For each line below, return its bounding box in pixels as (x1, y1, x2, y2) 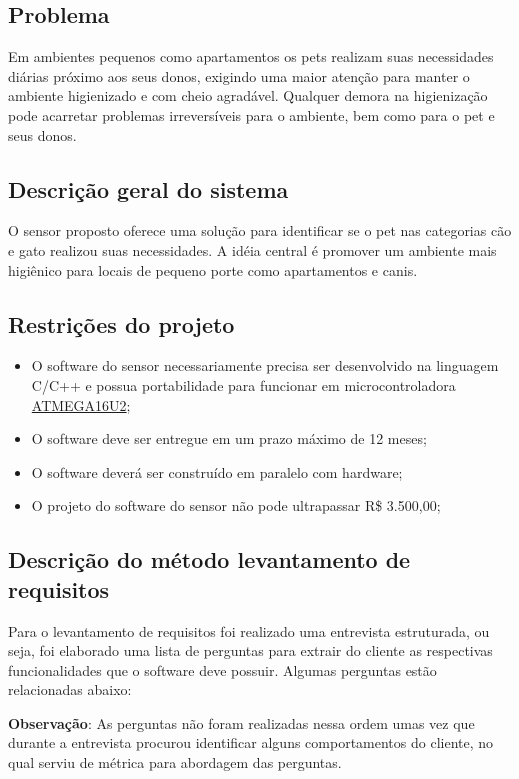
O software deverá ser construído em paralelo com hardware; (31, 461, 403, 482)
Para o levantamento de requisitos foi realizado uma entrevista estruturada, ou (8, 620, 490, 641)
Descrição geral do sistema (8, 173, 289, 204)
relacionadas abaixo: (8, 679, 132, 700)
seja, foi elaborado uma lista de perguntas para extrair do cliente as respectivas (8, 640, 493, 661)
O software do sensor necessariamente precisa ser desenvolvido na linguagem (31, 355, 499, 376)
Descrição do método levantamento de (8, 544, 411, 575)
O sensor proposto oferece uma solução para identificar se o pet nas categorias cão (8, 220, 512, 241)
